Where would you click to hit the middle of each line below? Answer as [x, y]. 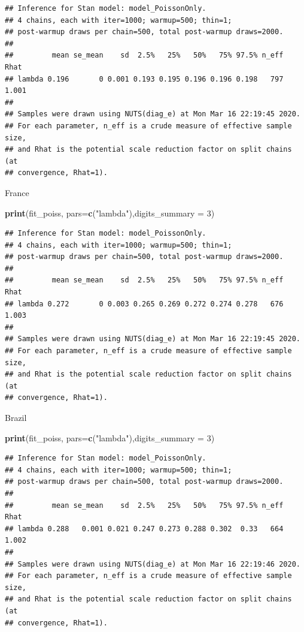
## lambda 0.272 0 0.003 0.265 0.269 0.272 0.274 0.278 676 [144, 304]
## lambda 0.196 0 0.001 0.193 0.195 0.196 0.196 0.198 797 [144, 79]
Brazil [16, 417]
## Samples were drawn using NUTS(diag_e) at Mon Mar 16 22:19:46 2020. [153, 564]
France [17, 192]
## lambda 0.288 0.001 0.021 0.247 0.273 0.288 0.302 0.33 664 [144, 529]
